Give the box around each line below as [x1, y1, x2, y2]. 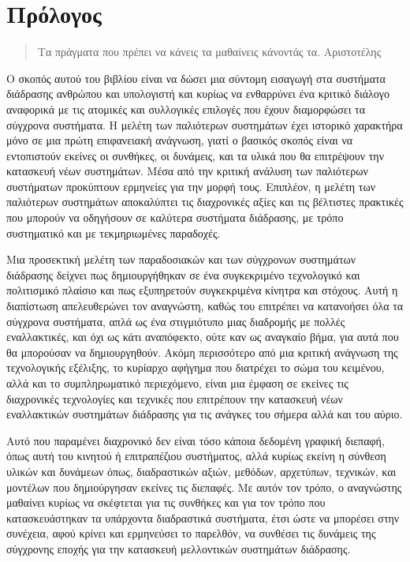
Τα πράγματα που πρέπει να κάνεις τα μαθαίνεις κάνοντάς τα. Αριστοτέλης [37, 43, 382, 60]
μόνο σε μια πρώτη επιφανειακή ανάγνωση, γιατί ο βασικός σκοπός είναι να [6, 132, 353, 148]
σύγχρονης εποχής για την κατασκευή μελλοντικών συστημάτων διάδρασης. [6, 540, 351, 556]
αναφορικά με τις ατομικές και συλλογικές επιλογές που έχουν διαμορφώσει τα [6, 100, 366, 117]
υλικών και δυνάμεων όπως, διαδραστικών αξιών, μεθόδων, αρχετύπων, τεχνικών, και [6, 463, 397, 479]
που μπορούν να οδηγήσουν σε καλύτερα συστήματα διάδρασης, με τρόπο [6, 209, 344, 226]
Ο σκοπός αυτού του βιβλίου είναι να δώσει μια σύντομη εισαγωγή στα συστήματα [6, 69, 386, 86]
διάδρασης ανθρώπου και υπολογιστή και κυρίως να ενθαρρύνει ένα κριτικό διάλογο [6, 85, 389, 102]
